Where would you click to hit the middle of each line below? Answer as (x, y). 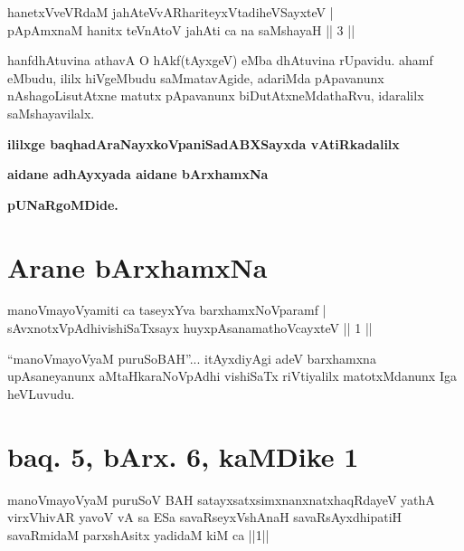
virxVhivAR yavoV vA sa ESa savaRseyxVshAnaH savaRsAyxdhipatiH (205, 517)
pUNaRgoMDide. (63, 204)
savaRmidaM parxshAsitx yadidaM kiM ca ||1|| (138, 534)
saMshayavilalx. (51, 113)
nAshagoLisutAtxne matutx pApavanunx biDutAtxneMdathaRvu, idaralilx (216, 95)
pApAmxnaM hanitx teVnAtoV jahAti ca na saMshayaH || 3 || (181, 29)
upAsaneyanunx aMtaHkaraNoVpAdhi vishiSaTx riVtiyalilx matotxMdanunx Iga (232, 376)
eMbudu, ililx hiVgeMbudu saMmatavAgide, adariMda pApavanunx (196, 77)
